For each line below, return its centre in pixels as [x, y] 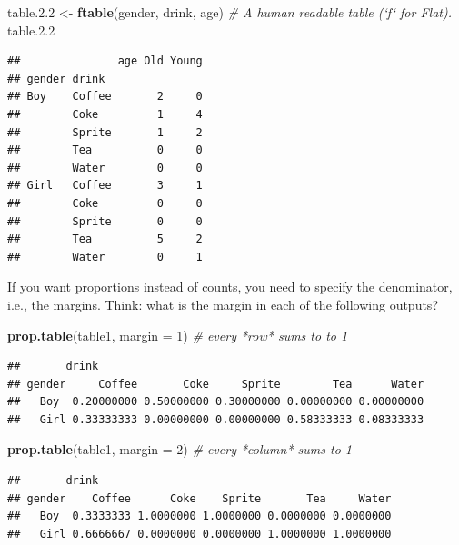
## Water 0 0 [105, 168]
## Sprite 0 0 [105, 221]
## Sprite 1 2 [105, 132]
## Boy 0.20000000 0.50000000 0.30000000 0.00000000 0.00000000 [216, 402]
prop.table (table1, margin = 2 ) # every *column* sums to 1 [180, 449]
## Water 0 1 [105, 257]
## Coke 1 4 [105, 114]
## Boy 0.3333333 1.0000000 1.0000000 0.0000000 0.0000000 [200, 516]
